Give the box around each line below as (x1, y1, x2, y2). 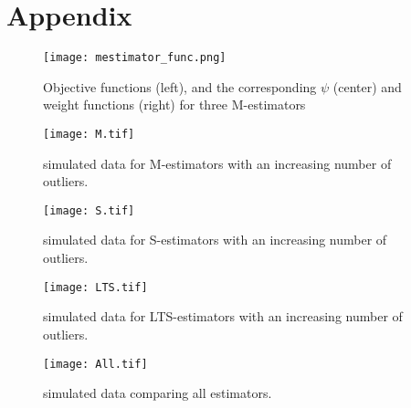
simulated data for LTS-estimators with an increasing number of (43, 307, 403, 326)
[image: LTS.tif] (43, 280, 148, 294)
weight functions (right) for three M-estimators (43, 95, 306, 114)
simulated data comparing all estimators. (43, 383, 272, 403)
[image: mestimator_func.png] (43, 51, 227, 65)
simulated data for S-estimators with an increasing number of (43, 230, 387, 249)
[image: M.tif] (43, 127, 135, 141)
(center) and (332, 77, 402, 96)
